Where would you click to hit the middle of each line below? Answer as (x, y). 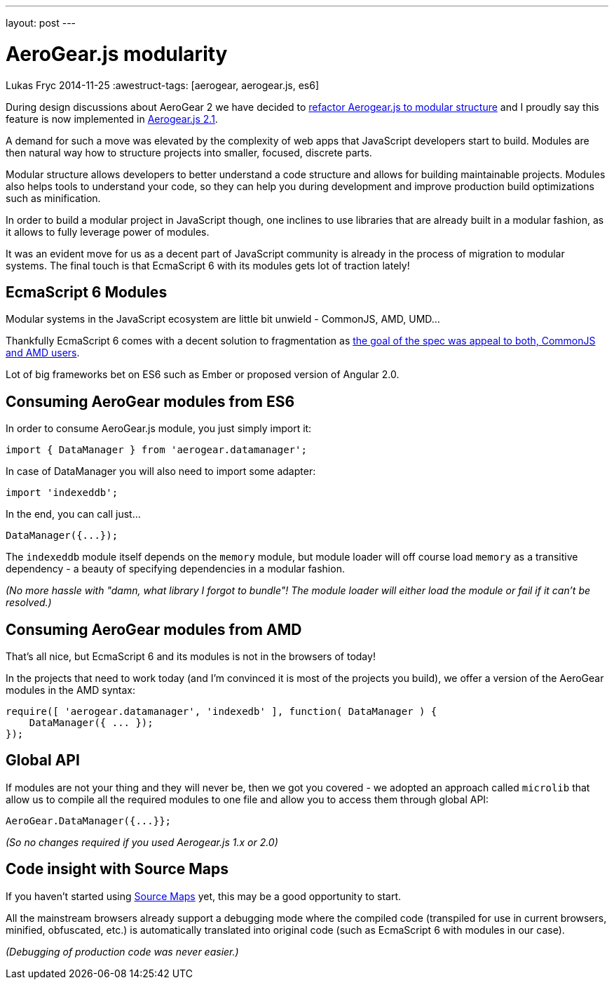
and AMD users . (43, 353)
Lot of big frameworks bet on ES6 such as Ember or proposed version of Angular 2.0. (203, 375)
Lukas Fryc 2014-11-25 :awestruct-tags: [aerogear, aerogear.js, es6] (163, 85)
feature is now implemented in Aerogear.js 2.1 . (112, 119)
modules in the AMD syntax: (71, 690)
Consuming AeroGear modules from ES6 (150, 401)
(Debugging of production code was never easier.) (122, 951)
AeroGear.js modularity (117, 54)
